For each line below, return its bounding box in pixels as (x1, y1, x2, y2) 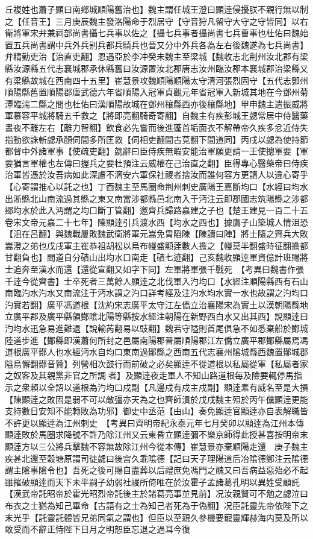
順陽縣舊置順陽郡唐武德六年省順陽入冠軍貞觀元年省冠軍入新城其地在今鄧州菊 (5, 86, 308, 98)
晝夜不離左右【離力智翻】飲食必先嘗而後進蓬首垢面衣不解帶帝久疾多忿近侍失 (5, 121, 308, 133)
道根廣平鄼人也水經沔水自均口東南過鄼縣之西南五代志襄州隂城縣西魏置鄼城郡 (5, 345, 308, 358)
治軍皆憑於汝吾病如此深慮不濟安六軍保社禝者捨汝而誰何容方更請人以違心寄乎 (5, 168, 308, 181)
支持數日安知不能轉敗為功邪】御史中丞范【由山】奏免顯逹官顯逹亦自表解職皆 (5, 405, 308, 417)
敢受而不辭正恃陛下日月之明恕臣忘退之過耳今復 (5, 523, 190, 535)
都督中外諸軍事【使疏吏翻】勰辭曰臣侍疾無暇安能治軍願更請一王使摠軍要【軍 (5, 145, 308, 157)
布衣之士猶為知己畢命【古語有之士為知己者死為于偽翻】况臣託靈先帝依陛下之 (5, 499, 308, 511)
